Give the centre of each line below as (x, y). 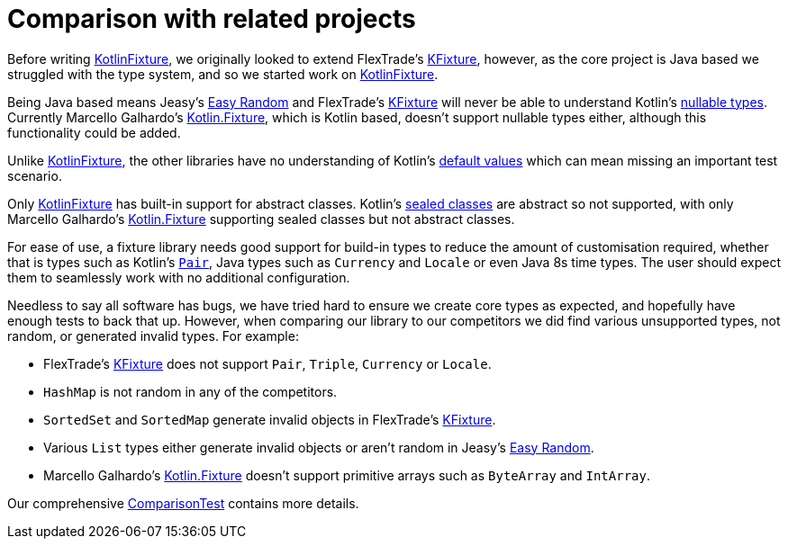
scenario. (35, 175)
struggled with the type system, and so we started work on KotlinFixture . (223, 74)
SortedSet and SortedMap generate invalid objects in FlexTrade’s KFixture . (270, 419)
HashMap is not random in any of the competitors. (190, 391)
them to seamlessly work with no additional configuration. (179, 277)
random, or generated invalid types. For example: (153, 336)
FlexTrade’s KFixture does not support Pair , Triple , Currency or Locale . (267, 363)
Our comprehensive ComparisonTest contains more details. (183, 503)
